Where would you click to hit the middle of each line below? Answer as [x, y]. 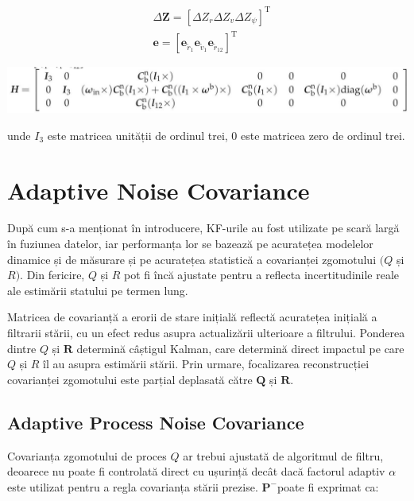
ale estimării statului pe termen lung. [98, 290]
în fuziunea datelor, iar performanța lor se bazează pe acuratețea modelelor [190, 244]
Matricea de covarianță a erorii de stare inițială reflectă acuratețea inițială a [192, 317]
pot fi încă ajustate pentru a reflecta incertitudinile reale [262, 275]
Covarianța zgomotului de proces [87, 455]
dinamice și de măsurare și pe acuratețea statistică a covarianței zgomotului [192, 259]
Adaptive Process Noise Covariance [156, 422]
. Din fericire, [52, 275]
